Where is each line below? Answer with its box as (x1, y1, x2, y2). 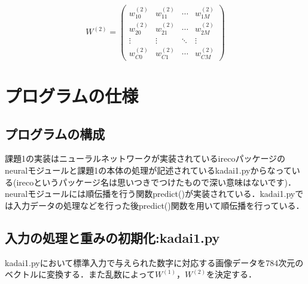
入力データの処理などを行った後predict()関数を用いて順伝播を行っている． (13, 199, 304, 211)
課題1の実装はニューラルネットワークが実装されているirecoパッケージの (5, 152, 286, 165)
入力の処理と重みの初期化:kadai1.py (5, 228, 220, 246)
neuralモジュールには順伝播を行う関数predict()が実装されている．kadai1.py (5, 187, 295, 200)
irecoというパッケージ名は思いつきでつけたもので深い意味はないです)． (16, 175, 297, 188)
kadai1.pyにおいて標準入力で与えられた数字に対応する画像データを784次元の (5, 256, 304, 268)
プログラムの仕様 (5, 84, 139, 108)
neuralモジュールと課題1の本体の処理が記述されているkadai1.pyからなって (5, 164, 292, 177)
